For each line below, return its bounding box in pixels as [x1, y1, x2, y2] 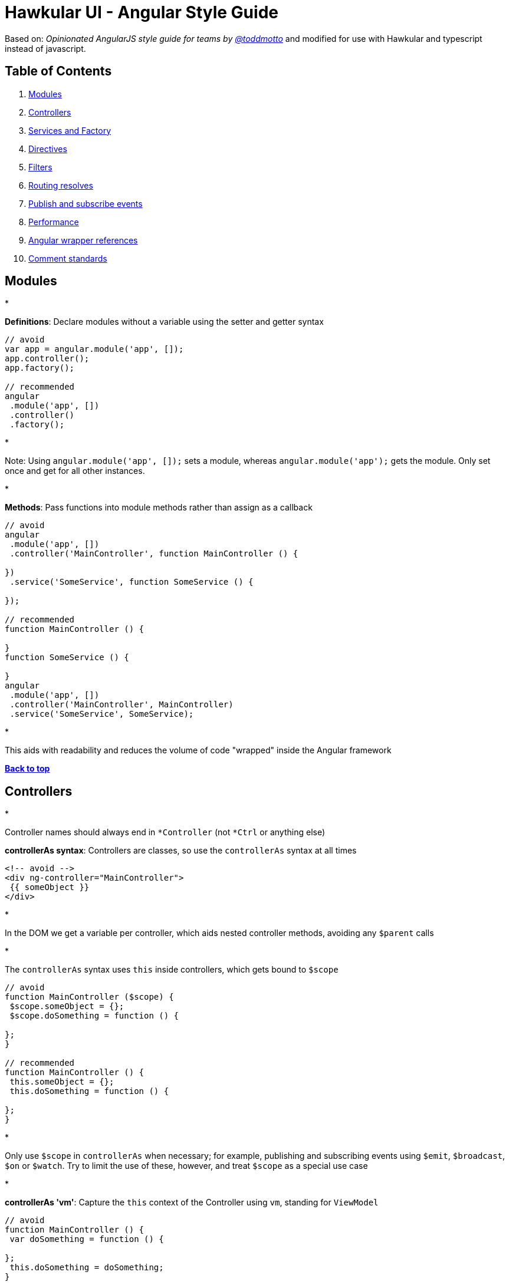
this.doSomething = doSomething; [9, 1263, 164, 1273]
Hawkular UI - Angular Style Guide [5, 2, 278, 22]
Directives [28, 143, 67, 154]
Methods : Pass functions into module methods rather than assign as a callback [5, 502, 313, 513]
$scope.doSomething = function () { [9, 1011, 179, 1021]
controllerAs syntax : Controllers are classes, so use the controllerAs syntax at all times [5, 845, 357, 856]
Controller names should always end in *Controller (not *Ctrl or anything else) [5, 827, 326, 838]
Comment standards [28, 253, 107, 263]
